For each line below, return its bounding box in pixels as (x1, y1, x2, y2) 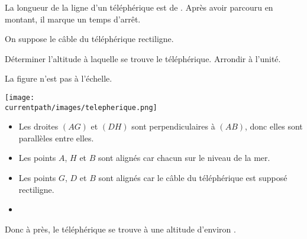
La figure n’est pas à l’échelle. (5, 72, 112, 85)
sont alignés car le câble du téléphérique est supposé (98, 172, 287, 184)
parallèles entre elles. (18, 131, 94, 144)
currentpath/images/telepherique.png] (5, 103, 157, 112)
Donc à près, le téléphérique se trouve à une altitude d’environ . (5, 222, 236, 235)
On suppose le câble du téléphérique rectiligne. (5, 33, 174, 45)
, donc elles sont (245, 120, 303, 133)
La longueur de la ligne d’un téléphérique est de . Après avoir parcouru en (5, 1, 273, 13)
